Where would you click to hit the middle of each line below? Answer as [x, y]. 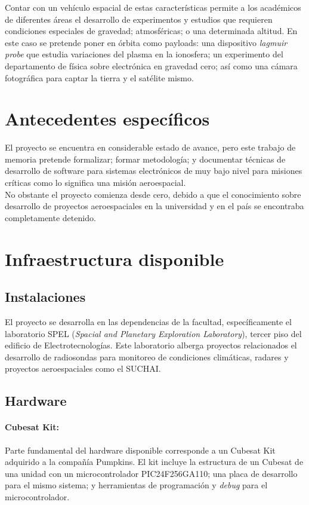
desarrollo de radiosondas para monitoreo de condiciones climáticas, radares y [147, 356]
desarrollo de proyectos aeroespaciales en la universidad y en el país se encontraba [154, 206]
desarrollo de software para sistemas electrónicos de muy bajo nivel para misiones [154, 171]
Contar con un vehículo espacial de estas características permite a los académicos [153, 7]
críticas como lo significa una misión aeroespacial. [95, 183]
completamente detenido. [50, 217]
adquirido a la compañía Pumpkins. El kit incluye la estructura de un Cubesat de [154, 462]
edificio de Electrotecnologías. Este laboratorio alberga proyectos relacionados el [151, 345]
